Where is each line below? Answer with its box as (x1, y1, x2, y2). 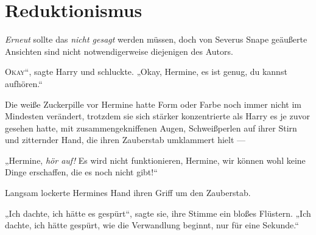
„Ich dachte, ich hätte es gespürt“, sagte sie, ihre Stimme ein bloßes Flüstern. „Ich (5, 206, 311, 219)
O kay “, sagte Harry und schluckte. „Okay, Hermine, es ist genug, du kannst (5, 65, 287, 78)
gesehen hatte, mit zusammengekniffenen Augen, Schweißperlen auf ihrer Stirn (5, 121, 297, 134)
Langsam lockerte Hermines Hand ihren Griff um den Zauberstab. (5, 186, 251, 199)
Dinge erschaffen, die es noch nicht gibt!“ (5, 166, 158, 178)
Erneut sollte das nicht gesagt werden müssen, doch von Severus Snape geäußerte (5, 33, 307, 46)
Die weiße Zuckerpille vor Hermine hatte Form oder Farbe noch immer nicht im (5, 97, 301, 110)
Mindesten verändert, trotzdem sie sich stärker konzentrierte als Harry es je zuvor (5, 110, 310, 122)
